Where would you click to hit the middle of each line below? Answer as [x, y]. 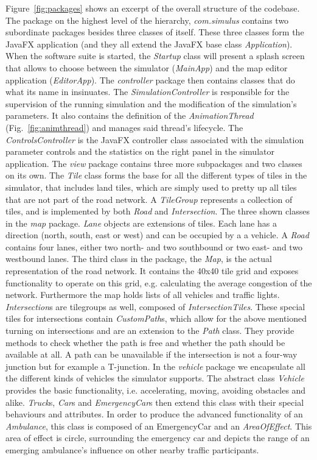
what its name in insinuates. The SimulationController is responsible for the [148, 92]
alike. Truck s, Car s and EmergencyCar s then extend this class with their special [155, 402]
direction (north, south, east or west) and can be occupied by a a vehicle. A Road [157, 235]
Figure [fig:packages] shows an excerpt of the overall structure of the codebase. [153, 8]
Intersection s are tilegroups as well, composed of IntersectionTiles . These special [155, 306]
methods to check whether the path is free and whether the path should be [145, 342]
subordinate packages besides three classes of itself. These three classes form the [155, 32]
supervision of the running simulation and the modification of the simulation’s [151, 103]
